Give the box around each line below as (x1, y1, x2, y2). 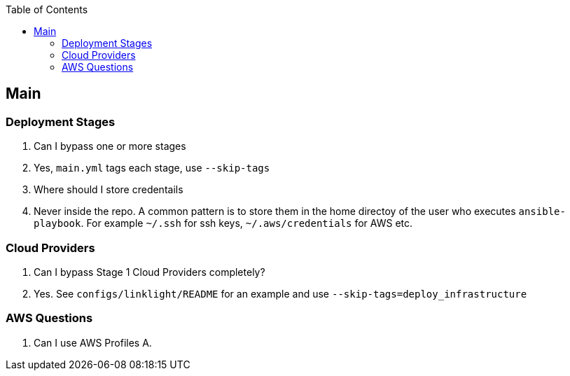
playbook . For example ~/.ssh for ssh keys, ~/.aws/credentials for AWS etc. (34, 217, 413, 230)
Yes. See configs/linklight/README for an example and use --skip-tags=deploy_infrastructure (34, 287, 527, 300)
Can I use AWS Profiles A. (34, 336, 152, 349)
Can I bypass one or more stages (34, 140, 186, 153)
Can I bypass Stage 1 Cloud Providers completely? (34, 265, 265, 278)
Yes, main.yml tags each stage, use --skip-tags (34, 162, 270, 174)
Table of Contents (6, 4, 88, 15)
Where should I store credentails (34, 183, 183, 196)
